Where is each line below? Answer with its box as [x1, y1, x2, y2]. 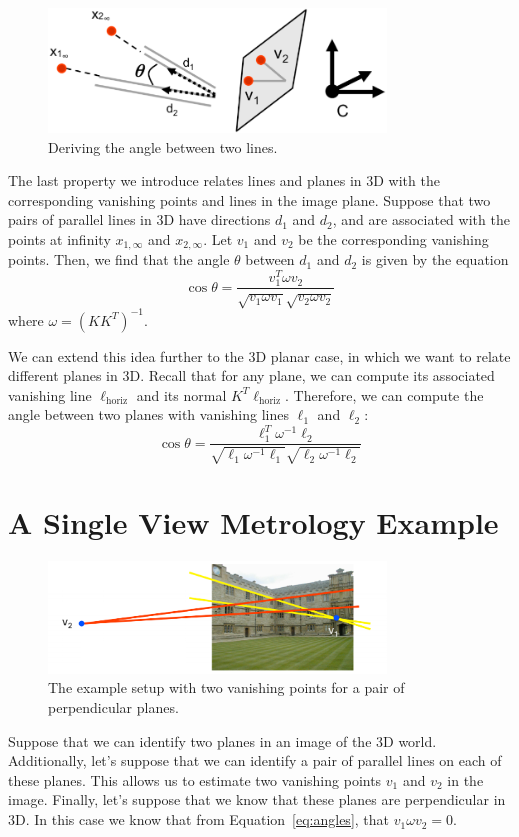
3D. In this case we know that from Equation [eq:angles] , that [8, 809, 390, 830]
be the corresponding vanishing [298, 228, 489, 249]
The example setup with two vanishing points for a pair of [48, 677, 405, 698]
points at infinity [8, 228, 111, 249]
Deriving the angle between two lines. [48, 136, 278, 157]
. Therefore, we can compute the [285, 384, 484, 405]
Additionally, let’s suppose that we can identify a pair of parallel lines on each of [8, 750, 502, 771]
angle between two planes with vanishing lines [8, 404, 289, 425]
